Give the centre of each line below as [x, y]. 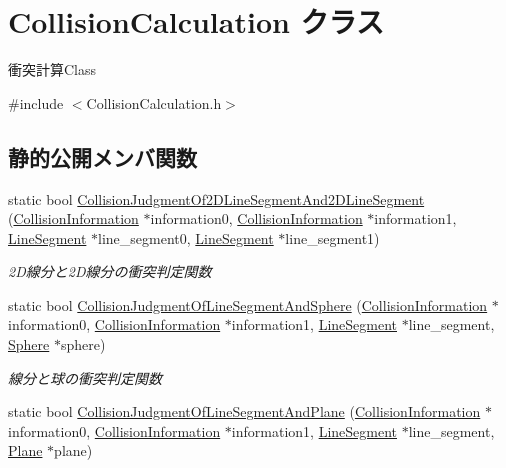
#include [36, 102]
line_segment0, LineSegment [186, 237]
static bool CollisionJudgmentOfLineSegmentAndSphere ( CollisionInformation [248, 304]
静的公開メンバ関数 [102, 156]
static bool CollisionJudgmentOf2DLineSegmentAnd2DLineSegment [216, 198]
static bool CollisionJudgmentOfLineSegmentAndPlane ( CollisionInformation [244, 411]
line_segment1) [332, 237]
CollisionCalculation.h [154, 102]
